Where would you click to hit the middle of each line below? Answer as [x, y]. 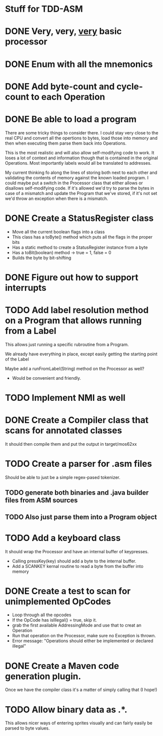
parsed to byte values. [27, 728]
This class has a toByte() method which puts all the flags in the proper [82, 237]
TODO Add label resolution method [77, 310]
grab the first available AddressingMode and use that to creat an [77, 625]
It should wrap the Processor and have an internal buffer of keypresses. [77, 551]
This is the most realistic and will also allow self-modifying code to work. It [80, 152]
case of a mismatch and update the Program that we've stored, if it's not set [81, 193]
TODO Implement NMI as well [65, 398]
